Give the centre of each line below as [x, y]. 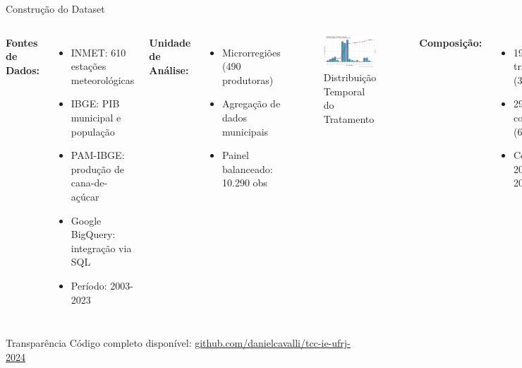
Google [86, 220]
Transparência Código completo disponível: [99, 343]
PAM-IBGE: [98, 155]
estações [89, 66]
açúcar [85, 196]
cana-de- [89, 183]
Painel [236, 155]
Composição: [451, 42]
